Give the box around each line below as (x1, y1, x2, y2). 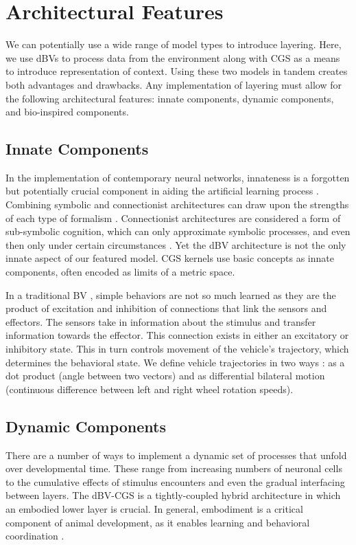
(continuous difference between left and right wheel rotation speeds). (5, 381, 294, 396)
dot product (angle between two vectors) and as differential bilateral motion (5, 368, 325, 383)
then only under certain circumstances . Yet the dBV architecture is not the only (5, 237, 346, 252)
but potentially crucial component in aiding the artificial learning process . (5, 183, 319, 198)
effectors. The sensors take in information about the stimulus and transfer (5, 314, 316, 329)
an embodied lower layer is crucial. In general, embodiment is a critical (5, 501, 303, 515)
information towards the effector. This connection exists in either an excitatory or (5, 328, 349, 342)
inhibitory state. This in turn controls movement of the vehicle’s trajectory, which (5, 342, 349, 356)
